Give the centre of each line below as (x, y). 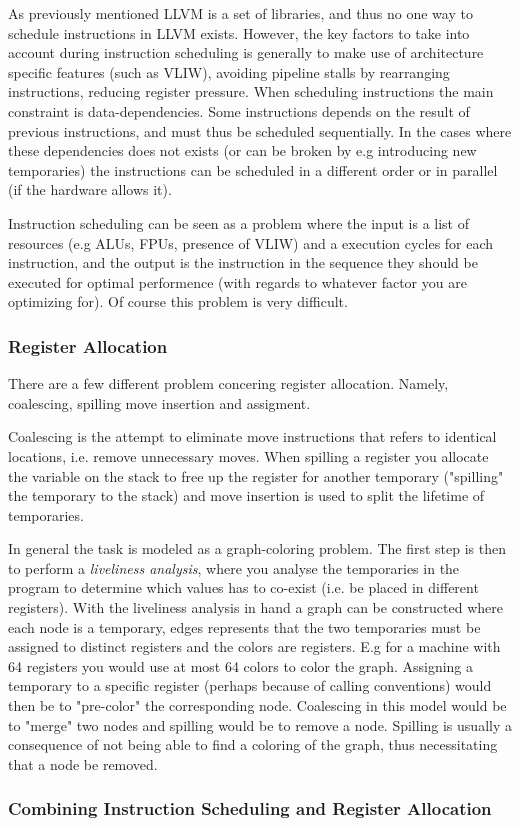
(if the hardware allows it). (90, 189)
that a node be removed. (83, 763)
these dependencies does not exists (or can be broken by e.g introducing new (242, 150)
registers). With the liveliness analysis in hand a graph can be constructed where (256, 607)
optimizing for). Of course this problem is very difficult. (178, 301)
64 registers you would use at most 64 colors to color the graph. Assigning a (241, 665)
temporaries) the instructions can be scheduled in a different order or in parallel (253, 169)
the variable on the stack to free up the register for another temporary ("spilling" (256, 475)
